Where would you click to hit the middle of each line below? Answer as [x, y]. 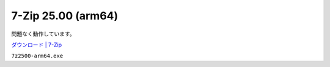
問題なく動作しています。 [43, 34]
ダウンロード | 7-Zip [37, 45]
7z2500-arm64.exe [37, 56]
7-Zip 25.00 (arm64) [65, 16]
